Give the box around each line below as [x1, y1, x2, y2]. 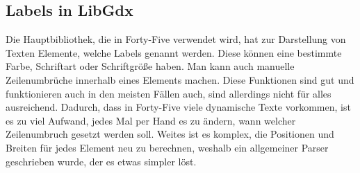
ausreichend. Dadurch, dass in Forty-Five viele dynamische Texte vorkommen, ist [6, 100, 351, 114]
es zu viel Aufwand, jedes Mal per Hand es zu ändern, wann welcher [6, 113, 296, 127]
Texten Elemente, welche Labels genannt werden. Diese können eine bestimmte [6, 45, 342, 60]
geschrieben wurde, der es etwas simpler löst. [6, 154, 197, 168]
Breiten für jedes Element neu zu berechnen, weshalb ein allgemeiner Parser [6, 140, 329, 154]
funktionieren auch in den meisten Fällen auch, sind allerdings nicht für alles [6, 86, 332, 100]
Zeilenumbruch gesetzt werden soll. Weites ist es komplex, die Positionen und [6, 127, 334, 141]
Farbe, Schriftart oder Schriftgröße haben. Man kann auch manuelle [6, 59, 295, 73]
